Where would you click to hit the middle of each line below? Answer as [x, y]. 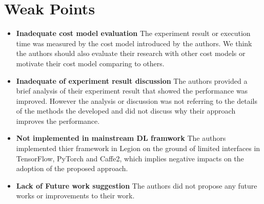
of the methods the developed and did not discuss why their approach [126, 111]
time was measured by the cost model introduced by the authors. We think [134, 43]
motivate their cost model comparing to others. [90, 63]
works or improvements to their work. [75, 196]
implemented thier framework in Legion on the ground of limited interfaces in [138, 148]
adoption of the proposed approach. [72, 168]
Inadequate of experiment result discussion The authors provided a [132, 80]
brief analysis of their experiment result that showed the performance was [132, 91]
